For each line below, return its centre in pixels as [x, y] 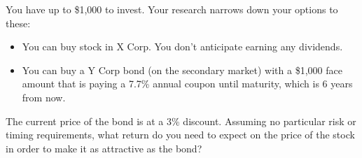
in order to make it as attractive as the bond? [104, 148]
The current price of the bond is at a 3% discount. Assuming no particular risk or [181, 121]
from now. [44, 97]
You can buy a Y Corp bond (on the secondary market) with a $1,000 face [182, 70]
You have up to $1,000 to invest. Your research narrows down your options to [172, 9]
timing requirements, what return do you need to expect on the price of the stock [180, 135]
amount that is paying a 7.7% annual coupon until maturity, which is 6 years [187, 84]
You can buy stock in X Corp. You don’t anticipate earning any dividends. [182, 46]
